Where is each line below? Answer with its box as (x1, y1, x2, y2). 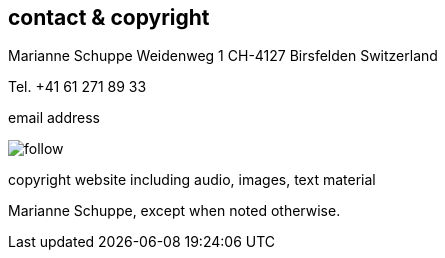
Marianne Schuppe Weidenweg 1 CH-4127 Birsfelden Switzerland (8, 47, 438, 65)
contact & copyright (8, 5, 210, 30)
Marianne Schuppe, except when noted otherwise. (8, 202, 341, 220)
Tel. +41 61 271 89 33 (8, 78, 147, 96)
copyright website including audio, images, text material (8, 171, 376, 189)
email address (8, 109, 100, 127)
